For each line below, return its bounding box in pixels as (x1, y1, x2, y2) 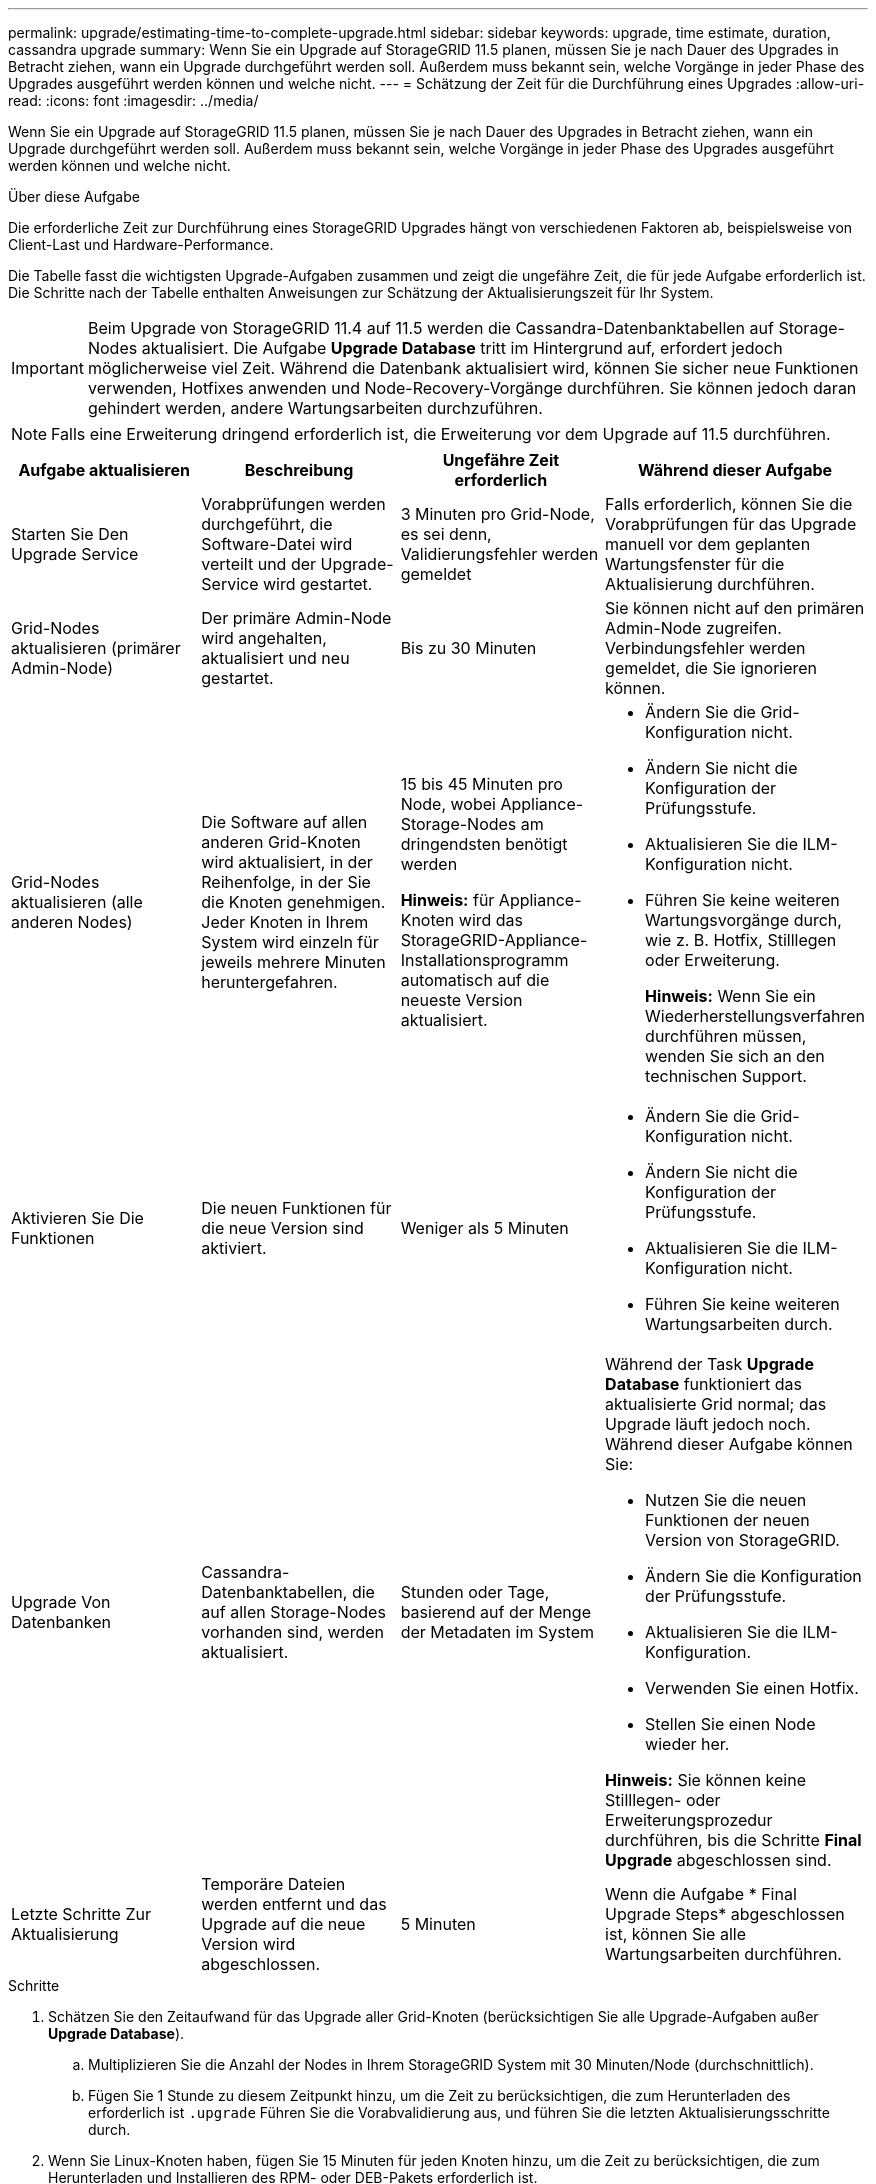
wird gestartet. (263, 574, 373, 594)
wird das (458, 910, 524, 930)
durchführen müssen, (645, 1026, 807, 1046)
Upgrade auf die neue (201, 1914, 366, 1934)
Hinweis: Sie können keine (605, 1770, 806, 1790)
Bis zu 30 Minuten (400, 638, 537, 658)
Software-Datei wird (201, 534, 353, 554)
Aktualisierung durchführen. (605, 574, 815, 594)
